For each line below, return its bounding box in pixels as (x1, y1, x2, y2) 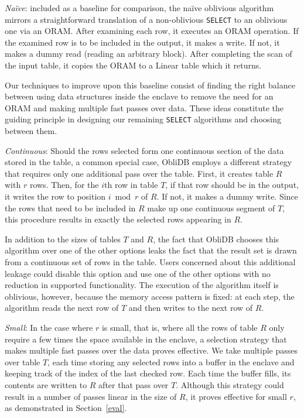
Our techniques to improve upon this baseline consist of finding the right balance (5, 78, 295, 91)
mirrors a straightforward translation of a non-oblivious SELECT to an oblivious (5, 13, 288, 25)
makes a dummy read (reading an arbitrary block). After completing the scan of (5, 47, 292, 60)
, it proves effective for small (185, 390, 287, 402)
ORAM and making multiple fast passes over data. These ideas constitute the (5, 101, 283, 114)
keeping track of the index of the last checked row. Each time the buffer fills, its (5, 367, 291, 379)
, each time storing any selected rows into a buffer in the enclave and (47, 355, 295, 368)
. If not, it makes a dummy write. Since (156, 190, 298, 203)
